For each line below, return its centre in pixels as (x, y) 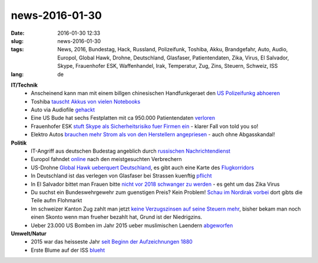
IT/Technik (24, 85)
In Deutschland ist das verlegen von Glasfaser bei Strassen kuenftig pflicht (121, 176)
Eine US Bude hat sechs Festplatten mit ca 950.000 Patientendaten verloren (123, 118)
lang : (17, 74)
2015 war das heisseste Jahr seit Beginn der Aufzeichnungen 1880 (112, 242)
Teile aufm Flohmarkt (57, 200)
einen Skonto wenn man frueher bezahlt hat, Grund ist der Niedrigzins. (117, 217)
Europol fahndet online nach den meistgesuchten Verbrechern (106, 159)
